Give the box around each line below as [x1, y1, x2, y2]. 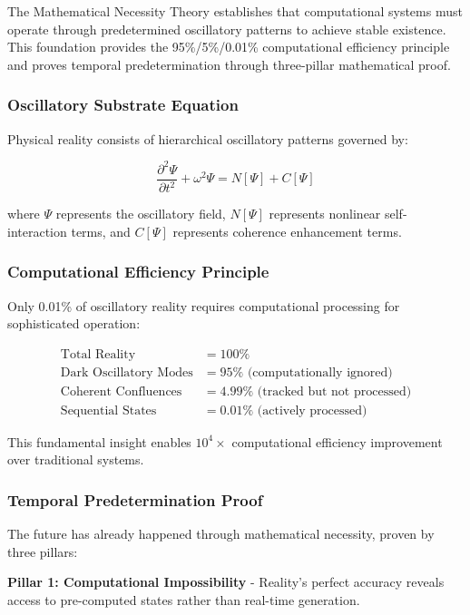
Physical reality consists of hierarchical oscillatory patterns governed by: [7, 129, 408, 148]
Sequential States [60, 404, 157, 417]
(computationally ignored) [247, 366, 393, 379]
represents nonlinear [269, 204, 381, 223]
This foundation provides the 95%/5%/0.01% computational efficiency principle [7, 37, 450, 56]
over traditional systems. [7, 450, 144, 469]
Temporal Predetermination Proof [7, 488, 263, 511]
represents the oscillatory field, [55, 204, 226, 223]
